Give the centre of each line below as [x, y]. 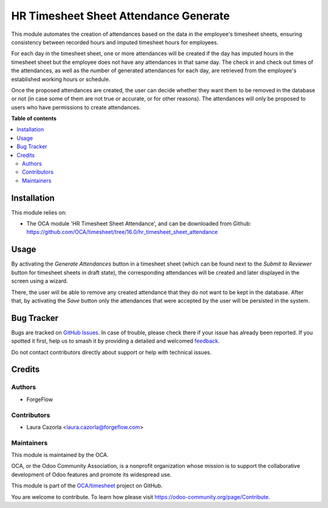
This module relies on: [39, 212]
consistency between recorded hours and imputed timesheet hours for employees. [115, 42]
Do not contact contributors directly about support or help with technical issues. [111, 352]
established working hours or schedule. [61, 79]
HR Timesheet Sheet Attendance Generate [121, 16]
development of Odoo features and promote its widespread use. [91, 475]
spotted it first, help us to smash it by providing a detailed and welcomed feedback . [115, 341]
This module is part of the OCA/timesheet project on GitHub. [87, 486]
